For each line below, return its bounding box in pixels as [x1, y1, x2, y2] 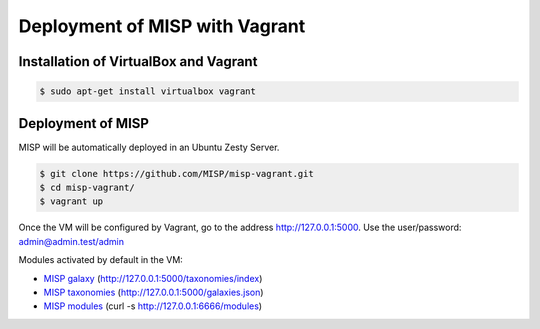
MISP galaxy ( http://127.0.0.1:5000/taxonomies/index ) [43, 272, 263, 284]
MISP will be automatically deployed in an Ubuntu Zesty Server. [18, 141, 280, 153]
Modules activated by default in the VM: [18, 254, 184, 266]
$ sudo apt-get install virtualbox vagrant [39, 86, 257, 97]
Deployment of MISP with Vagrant [18, 15, 306, 37]
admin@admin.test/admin [18, 235, 125, 247]
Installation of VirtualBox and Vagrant [18, 53, 258, 70]
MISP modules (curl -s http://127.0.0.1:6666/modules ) [43, 300, 263, 312]
